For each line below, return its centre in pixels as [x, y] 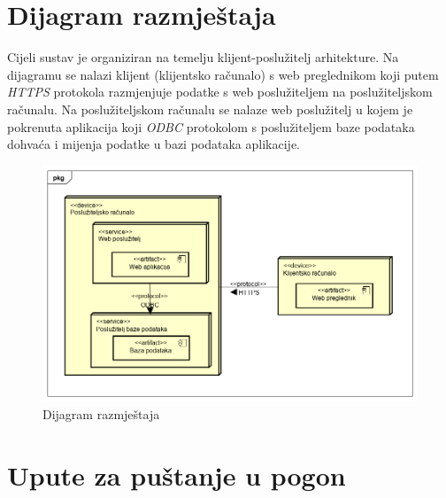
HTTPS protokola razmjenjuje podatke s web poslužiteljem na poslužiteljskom [220, 92]
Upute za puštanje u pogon [177, 475]
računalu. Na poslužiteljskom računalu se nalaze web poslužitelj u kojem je [210, 109]
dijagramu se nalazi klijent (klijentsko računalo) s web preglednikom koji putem [223, 74]
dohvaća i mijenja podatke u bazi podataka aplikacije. [154, 144]
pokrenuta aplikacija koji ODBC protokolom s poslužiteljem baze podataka [211, 126]
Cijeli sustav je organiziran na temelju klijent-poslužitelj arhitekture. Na [203, 57]
